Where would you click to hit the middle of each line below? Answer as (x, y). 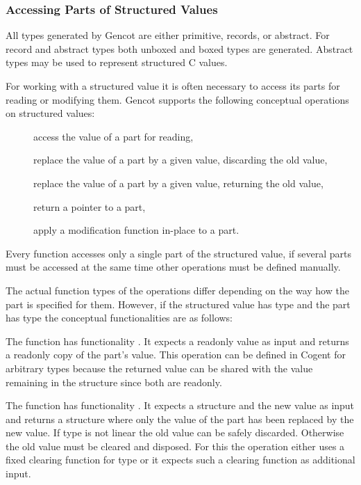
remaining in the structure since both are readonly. (114, 382)
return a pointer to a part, (90, 206)
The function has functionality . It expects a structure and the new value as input (180, 405)
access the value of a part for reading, (114, 136)
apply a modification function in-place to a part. (136, 230)
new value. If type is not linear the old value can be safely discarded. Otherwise (175, 432)
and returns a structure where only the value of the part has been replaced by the (180, 419)
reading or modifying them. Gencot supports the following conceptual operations (177, 99)
